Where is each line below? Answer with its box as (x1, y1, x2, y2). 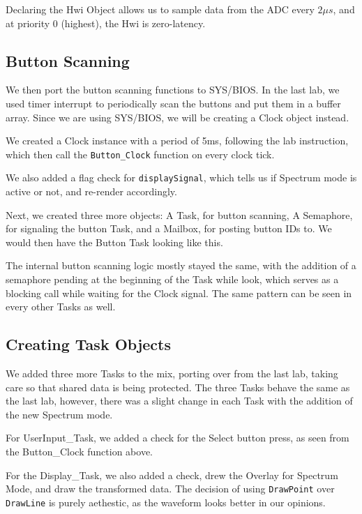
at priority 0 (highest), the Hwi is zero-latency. (6, 15, 206, 30)
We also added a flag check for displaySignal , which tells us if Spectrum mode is (6, 170, 357, 185)
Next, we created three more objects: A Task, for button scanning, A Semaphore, (6, 207, 353, 222)
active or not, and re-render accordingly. (6, 184, 177, 199)
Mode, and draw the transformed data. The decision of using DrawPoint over (6, 481, 335, 496)
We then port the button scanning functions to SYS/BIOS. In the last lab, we (6, 82, 340, 97)
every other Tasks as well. (6, 299, 116, 314)
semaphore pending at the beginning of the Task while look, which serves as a (6, 272, 339, 287)
